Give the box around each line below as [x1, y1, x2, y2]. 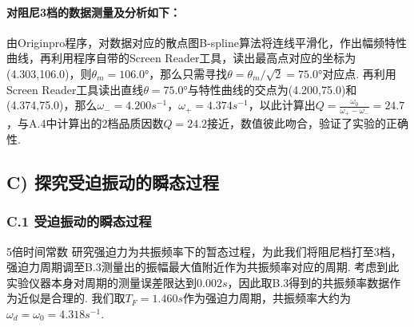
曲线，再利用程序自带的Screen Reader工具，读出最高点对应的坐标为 [6, 49, 356, 66]
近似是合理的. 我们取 [17, 290, 125, 306]
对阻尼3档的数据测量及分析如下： [6, 3, 181, 20]
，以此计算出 [248, 97, 316, 113]
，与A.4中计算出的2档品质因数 [6, 115, 164, 132]
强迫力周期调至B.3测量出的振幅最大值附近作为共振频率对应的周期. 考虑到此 [6, 258, 400, 275]
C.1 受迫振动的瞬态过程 [6, 211, 152, 231]
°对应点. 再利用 [317, 65, 396, 81]
